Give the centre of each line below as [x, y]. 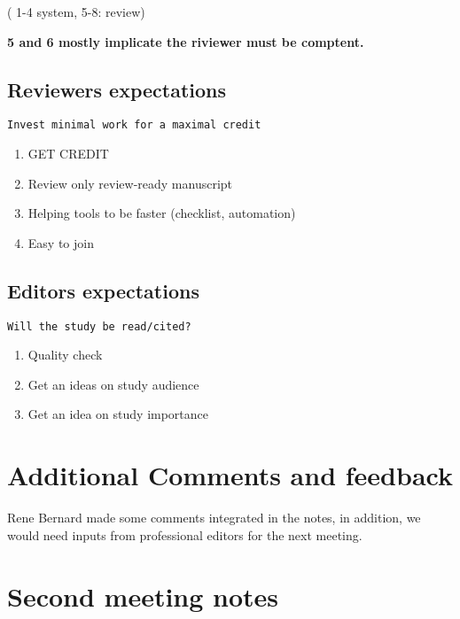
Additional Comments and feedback [230, 475]
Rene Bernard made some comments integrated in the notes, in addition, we [214, 518]
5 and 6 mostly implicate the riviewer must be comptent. [186, 41]
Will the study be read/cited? [99, 326]
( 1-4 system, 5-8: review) [76, 12]
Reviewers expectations [117, 89]
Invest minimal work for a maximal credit [134, 125]
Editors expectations [103, 290]
